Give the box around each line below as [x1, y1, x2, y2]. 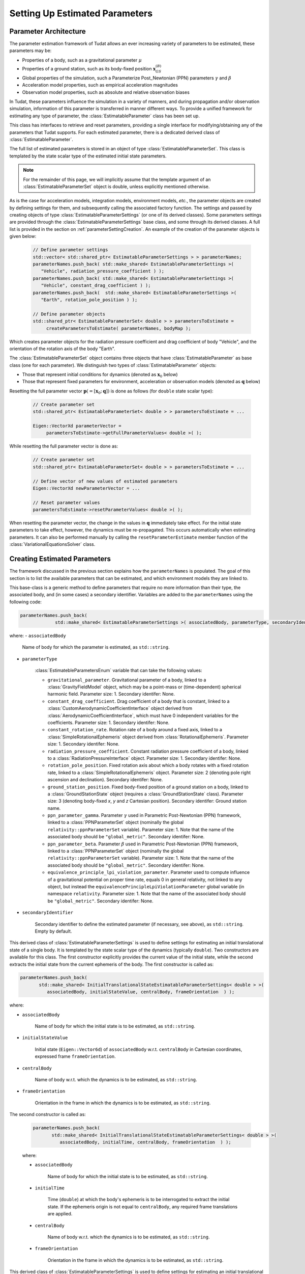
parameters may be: [9, 47, 52, 54]
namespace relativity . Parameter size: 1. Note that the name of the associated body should [47, 891, 246, 897]
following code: [9, 599, 42, 605]
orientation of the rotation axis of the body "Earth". [9, 346, 115, 352]
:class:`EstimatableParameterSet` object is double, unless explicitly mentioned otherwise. [23, 183, 210, 190]
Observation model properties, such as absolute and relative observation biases [22, 89, 190, 95]
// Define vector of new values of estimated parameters [33, 478, 178, 484]
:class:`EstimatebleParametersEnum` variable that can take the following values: [35, 668, 202, 674]
